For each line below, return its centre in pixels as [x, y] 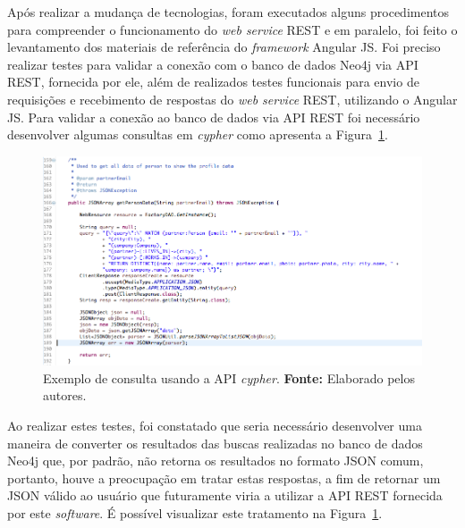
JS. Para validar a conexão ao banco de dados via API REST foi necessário [214, 117]
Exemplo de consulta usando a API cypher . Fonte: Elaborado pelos [229, 377]
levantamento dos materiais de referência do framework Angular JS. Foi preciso [224, 47]
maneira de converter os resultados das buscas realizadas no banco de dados [215, 443]
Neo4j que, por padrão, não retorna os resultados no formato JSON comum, [216, 461]
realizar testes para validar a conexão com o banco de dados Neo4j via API [213, 64]
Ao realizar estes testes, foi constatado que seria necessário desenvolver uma [215, 426]
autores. [65, 395]
